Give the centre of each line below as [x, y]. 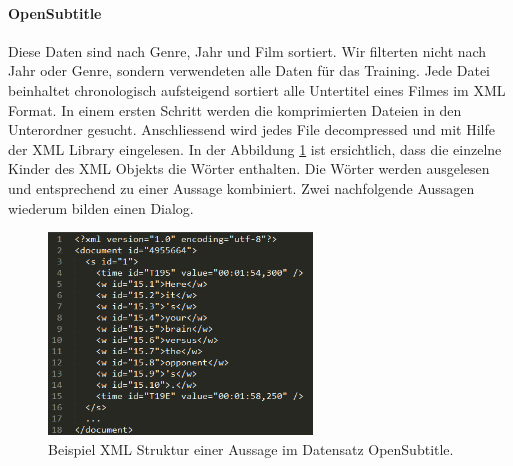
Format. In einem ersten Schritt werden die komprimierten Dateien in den [235, 109]
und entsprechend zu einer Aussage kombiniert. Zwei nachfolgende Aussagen [241, 187]
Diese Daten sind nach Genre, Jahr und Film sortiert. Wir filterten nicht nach [247, 50]
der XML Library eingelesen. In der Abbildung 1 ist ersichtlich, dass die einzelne [255, 148]
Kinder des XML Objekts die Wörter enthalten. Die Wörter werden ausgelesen [249, 168]
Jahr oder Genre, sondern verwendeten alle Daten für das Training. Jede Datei [249, 70]
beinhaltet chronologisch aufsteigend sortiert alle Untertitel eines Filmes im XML [257, 89]
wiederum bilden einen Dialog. [101, 207]
